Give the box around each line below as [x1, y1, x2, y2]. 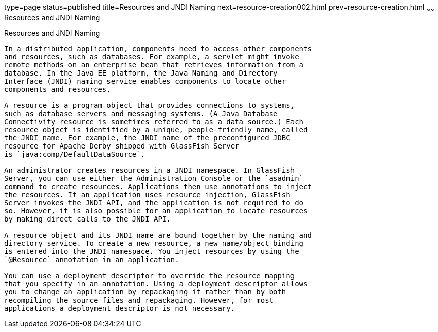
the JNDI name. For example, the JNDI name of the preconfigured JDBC [4, 133, 290, 142]
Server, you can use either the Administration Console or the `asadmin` [4, 174, 304, 182]
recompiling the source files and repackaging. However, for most [4, 296, 274, 304]
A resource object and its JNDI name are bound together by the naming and [4, 231, 312, 239]
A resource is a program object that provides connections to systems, [4, 101, 295, 109]
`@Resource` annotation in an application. [4, 255, 179, 264]
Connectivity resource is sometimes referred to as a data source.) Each [4, 117, 304, 126]
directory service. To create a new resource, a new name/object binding [4, 239, 304, 247]
